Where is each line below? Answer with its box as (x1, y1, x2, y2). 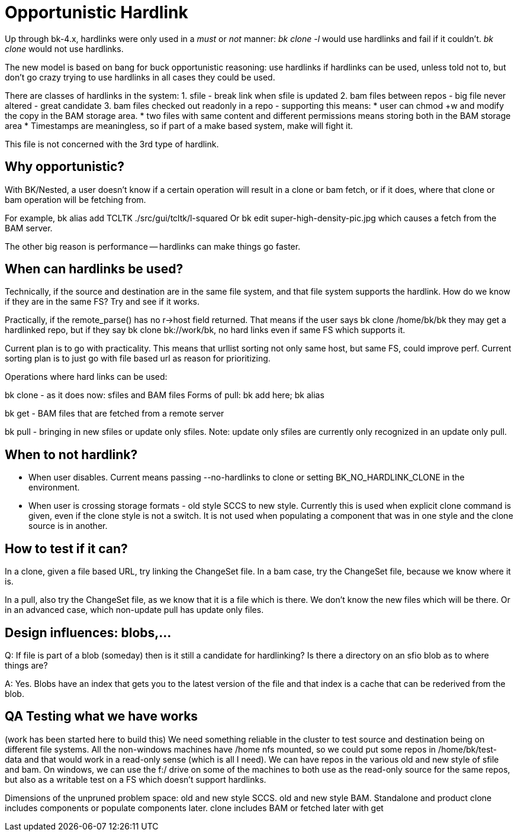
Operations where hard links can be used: (5, 372, 168, 382)
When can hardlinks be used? (5, 262, 184, 277)
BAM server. (5, 222, 53, 233)
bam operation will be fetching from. (5, 194, 146, 205)
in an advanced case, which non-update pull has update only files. (5, 605, 264, 615)
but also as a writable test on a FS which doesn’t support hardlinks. (5, 774, 266, 785)
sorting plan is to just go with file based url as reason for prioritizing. (5, 353, 271, 364)
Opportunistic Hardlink (5, 2, 188, 22)
